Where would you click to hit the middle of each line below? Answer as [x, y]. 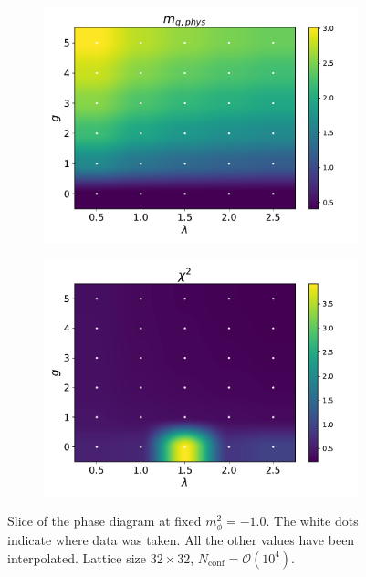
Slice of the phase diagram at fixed [105, 521]
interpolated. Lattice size [77, 557]
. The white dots [312, 521]
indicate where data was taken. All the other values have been [181, 540]
